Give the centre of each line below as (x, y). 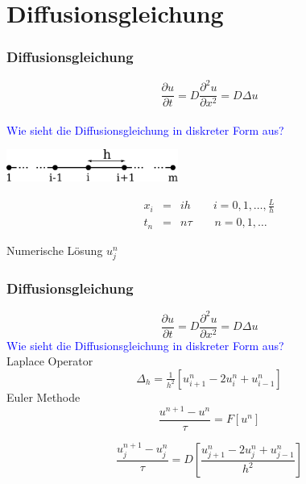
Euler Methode (43, 396)
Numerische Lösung (55, 250)
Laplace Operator (50, 361)
